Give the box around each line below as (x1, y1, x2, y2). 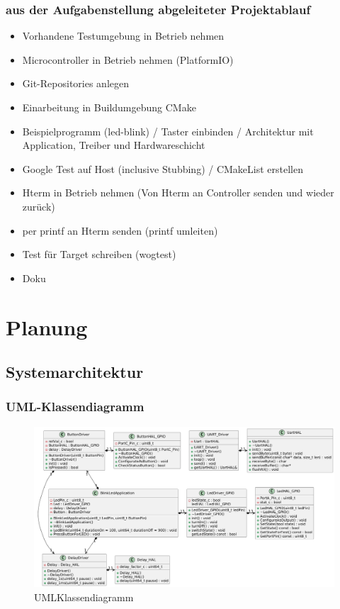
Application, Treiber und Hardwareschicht (22, 138, 205, 152)
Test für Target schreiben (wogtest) (22, 247, 176, 262)
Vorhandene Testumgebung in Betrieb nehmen (22, 28, 225, 43)
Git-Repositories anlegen (22, 76, 130, 91)
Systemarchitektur (6, 361, 144, 383)
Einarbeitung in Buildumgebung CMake (22, 100, 196, 114)
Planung (6, 312, 88, 341)
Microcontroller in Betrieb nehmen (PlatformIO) (22, 52, 234, 67)
